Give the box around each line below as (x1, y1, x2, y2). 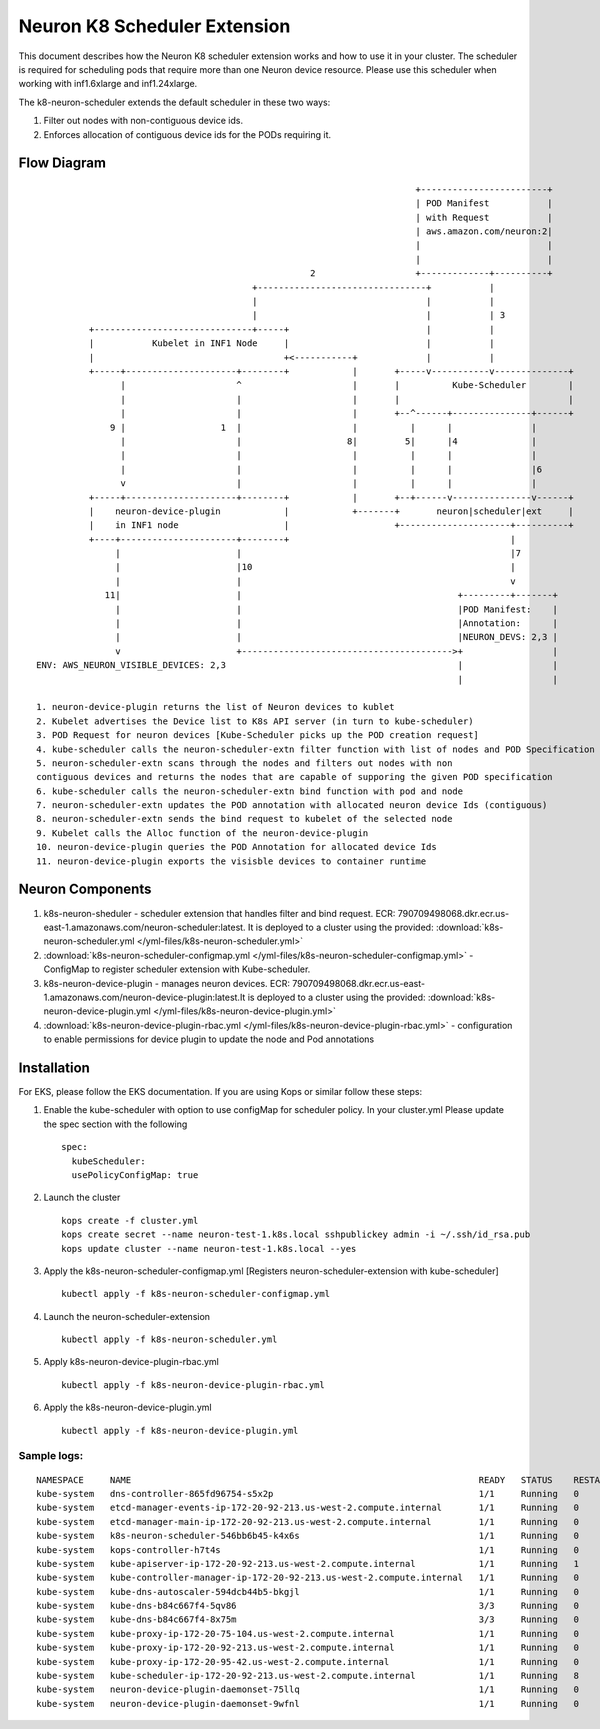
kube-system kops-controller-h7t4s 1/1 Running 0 (36, 1544, 580, 1555)
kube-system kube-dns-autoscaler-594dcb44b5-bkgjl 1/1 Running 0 (36, 1586, 580, 1597)
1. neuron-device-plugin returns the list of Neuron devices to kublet (36, 701, 395, 713)
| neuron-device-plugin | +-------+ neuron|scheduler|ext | (88, 505, 574, 517)
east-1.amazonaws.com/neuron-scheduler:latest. (43, 921, 246, 933)
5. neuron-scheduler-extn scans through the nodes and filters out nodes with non (36, 757, 453, 769)
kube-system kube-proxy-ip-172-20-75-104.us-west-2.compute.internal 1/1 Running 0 (36, 1628, 580, 1639)
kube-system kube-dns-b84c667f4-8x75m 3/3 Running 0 (36, 1614, 580, 1625)
